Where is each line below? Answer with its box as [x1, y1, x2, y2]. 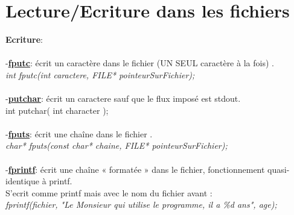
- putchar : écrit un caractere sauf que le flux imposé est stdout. [5, 92, 241, 105]
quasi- [267, 163, 290, 175]
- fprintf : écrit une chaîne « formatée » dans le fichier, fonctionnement [5, 163, 265, 175]
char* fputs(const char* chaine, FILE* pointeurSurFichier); [5, 139, 228, 152]
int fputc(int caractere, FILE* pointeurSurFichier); [5, 68, 195, 81]
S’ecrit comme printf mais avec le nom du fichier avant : [5, 186, 213, 199]
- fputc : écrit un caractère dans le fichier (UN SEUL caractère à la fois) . [5, 57, 274, 69]
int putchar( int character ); [5, 104, 109, 116]
